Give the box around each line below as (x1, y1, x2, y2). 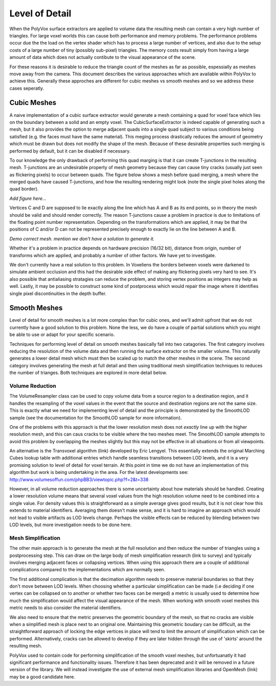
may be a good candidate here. (9, 674, 75, 680)
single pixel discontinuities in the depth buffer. (9, 290, 107, 297)
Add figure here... (9, 195, 47, 201)
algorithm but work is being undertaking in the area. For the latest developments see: (9, 469, 189, 475)
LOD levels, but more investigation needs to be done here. (9, 522, 132, 528)
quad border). (9, 186, 39, 192)
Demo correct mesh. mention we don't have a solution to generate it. (9, 236, 155, 242)
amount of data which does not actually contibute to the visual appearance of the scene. (9, 54, 196, 60)
